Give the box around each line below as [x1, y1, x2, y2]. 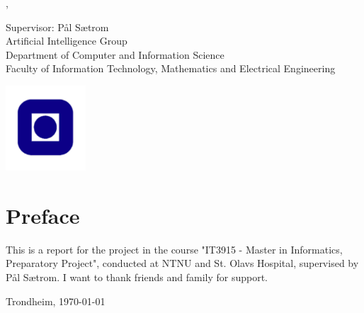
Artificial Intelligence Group [6, 33, 127, 48]
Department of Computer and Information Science [6, 47, 224, 62]
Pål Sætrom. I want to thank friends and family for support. [6, 269, 268, 284]
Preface [6, 200, 80, 229]
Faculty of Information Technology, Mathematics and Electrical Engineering [6, 61, 336, 76]
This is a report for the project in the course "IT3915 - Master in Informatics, [6, 241, 343, 256]
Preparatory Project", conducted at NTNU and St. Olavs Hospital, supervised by [6, 256, 359, 271]
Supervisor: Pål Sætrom [6, 19, 109, 34]
